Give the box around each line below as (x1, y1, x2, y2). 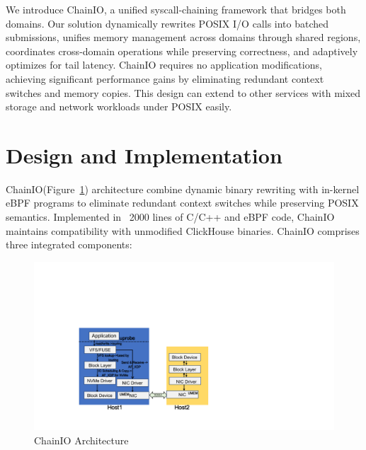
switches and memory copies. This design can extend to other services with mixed (6, 85, 361, 100)
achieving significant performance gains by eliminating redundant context (6, 71, 324, 86)
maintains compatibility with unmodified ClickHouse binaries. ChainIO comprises (6, 223, 360, 238)
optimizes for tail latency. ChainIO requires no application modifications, (6, 57, 322, 72)
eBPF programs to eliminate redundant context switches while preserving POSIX (6, 195, 359, 210)
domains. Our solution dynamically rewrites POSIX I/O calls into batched (6, 16, 329, 30)
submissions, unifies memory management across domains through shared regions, (6, 30, 361, 45)
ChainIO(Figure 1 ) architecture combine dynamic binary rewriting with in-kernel (6, 181, 360, 196)
